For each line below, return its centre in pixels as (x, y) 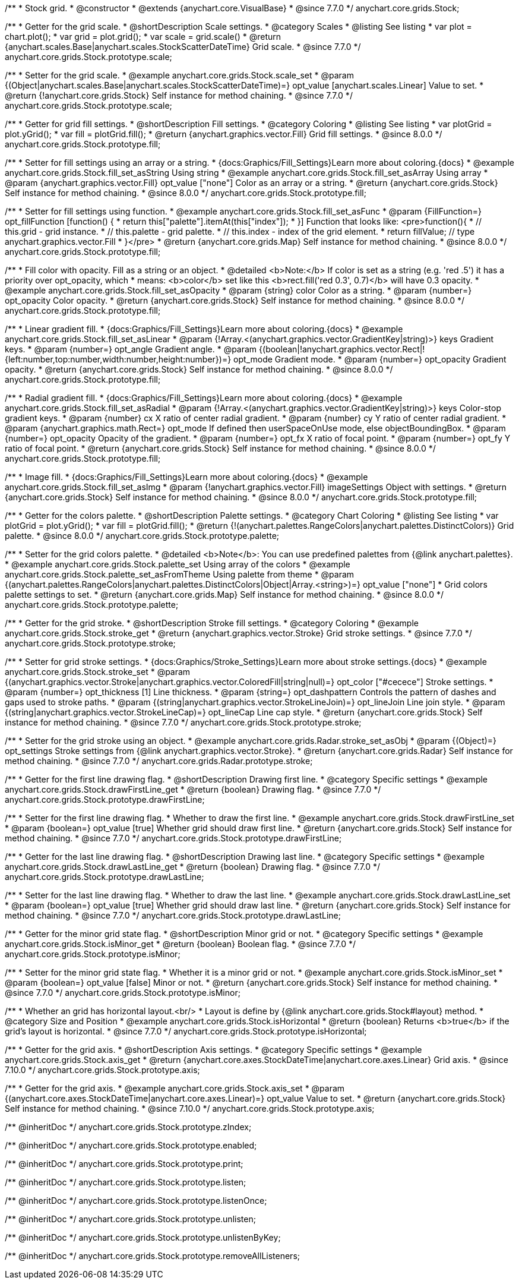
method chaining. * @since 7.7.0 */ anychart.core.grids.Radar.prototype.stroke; (159, 761)
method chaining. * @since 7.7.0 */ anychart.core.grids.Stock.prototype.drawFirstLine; (173, 838)
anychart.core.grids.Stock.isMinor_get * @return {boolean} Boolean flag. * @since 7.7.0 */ (181, 944)
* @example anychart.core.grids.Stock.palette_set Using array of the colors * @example (178, 564)
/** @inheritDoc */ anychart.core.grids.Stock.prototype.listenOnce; (136, 1201)
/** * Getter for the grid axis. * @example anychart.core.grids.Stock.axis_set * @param (175, 1088)
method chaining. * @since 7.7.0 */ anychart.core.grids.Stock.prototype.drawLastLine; (173, 915)
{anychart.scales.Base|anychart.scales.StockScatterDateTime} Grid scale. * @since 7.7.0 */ (183, 47)
